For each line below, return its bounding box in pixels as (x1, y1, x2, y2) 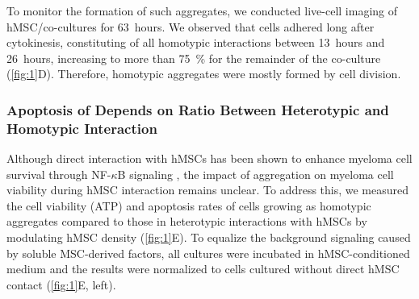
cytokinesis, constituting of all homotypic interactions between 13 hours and (6, 34, 385, 51)
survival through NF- (6, 165, 111, 182)
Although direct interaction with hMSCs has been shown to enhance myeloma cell (6, 150, 413, 167)
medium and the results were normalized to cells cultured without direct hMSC (6, 260, 400, 277)
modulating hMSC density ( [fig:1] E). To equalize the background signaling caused (6, 229, 411, 246)
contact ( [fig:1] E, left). (6, 276, 116, 293)
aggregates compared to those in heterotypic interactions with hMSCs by (6, 213, 367, 230)
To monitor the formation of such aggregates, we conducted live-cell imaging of (6, 2, 398, 19)
